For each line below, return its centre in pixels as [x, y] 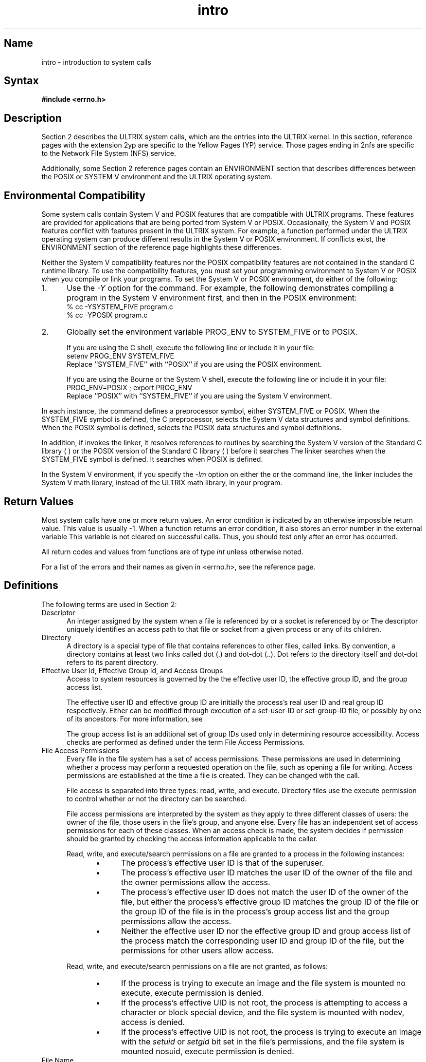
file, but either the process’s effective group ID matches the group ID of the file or [270, 901]
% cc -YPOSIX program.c [107, 315]
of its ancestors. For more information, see [135, 719]
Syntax [21, 81]
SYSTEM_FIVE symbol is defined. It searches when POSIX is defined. [152, 459]
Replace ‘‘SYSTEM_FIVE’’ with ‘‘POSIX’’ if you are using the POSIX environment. [194, 364]
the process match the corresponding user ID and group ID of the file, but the [263, 940]
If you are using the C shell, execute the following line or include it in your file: [191, 348]
